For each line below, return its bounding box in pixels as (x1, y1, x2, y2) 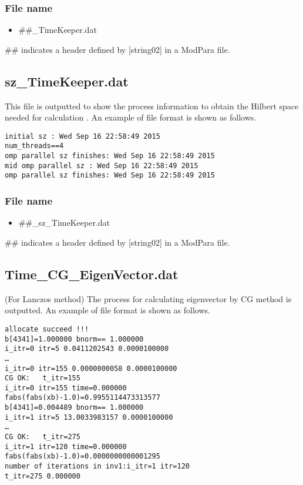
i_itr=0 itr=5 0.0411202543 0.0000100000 (5, 344, 169, 353)
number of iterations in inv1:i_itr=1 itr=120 (5, 462, 190, 471)
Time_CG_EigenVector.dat (5, 265, 179, 283)
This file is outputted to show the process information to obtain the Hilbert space (5, 99, 299, 112)
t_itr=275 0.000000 (5, 471, 80, 480)
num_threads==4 (5, 142, 64, 150)
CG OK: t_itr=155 (5, 374, 80, 383)
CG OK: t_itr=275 (5, 433, 80, 441)
